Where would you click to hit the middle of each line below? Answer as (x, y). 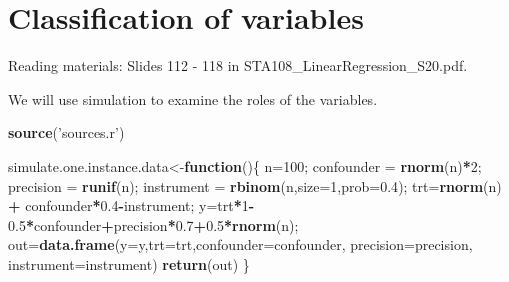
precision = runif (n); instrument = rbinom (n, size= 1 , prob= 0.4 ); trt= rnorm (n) (255, 185)
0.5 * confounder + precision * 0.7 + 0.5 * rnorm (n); (153, 224)
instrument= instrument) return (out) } (129, 263)
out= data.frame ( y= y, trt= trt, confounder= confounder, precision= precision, (240, 244)
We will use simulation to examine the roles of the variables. (193, 98)
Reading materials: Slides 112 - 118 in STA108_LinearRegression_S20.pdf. (238, 65)
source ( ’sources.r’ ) (66, 132)
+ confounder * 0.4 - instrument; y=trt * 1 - (131, 205)
